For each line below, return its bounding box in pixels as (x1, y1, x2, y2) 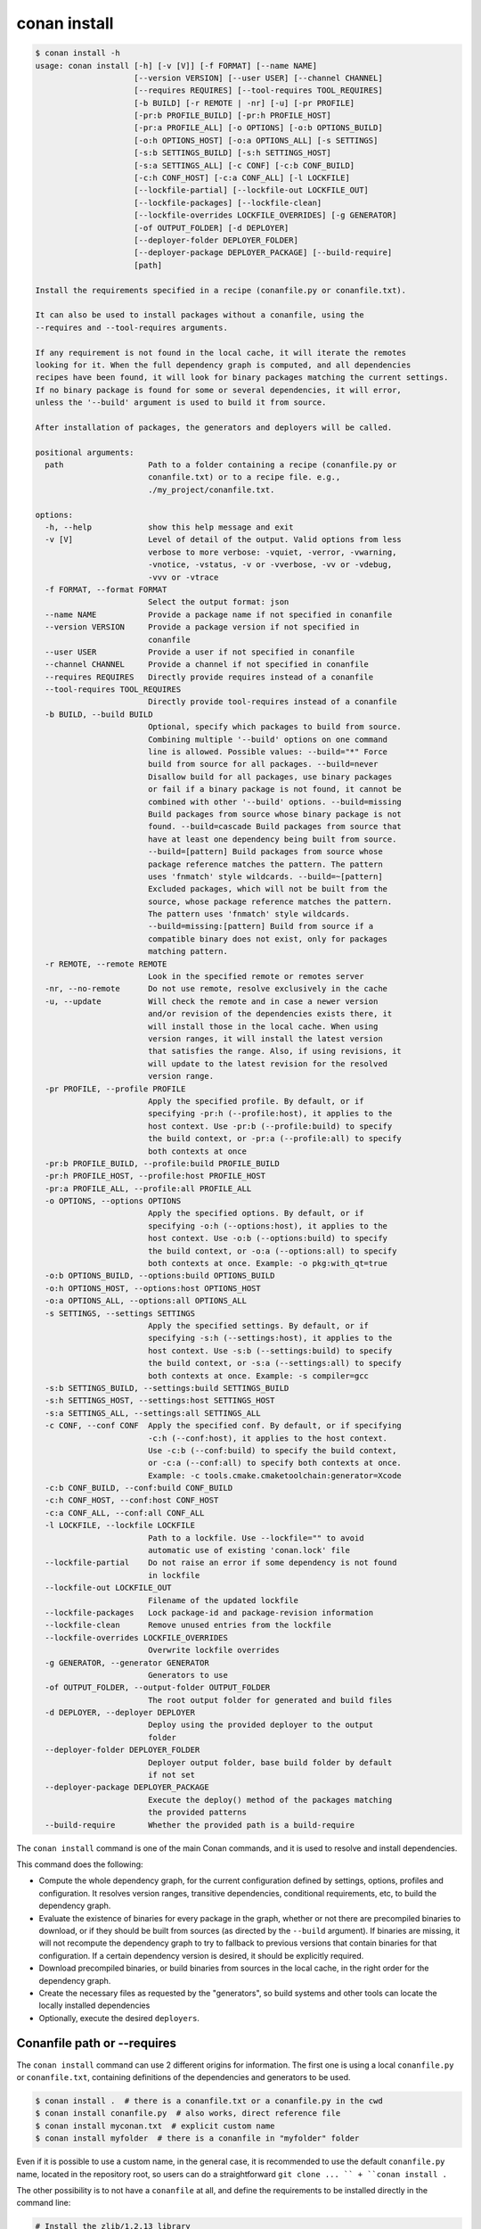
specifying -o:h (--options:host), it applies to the (147, 1221, 387, 1230)
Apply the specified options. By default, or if (147, 1208, 364, 1219)
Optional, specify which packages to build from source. (147, 722, 403, 732)
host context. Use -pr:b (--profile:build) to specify (147, 1121, 393, 1131)
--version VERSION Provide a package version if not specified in (45, 622, 360, 632)
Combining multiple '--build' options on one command (147, 734, 387, 744)
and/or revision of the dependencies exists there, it (147, 1008, 393, 1019)
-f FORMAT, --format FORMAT (45, 584, 167, 595)
